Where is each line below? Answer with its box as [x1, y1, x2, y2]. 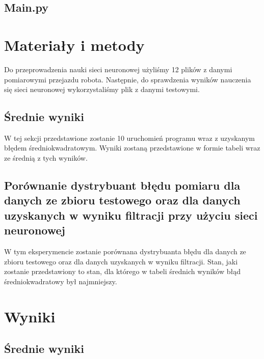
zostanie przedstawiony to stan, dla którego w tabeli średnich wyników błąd [4, 266, 241, 277]
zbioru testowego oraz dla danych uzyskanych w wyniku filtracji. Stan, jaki [4, 256, 238, 266]
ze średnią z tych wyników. [4, 153, 88, 163]
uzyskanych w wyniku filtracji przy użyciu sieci [4, 207, 258, 223]
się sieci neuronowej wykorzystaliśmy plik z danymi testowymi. [4, 84, 200, 95]
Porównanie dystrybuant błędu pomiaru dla [4, 177, 241, 193]
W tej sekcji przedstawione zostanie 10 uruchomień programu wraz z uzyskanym [4, 132, 255, 143]
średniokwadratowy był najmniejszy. [4, 276, 117, 286]
